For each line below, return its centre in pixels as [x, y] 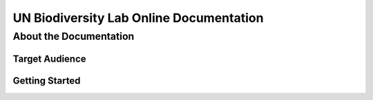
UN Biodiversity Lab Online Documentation [138, 18]
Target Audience [49, 59]
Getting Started [47, 80]
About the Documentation [74, 36]
